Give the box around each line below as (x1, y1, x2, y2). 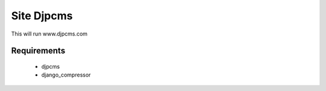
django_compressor (41, 71, 91, 78)
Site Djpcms (11, 9, 73, 22)
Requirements (11, 46, 66, 56)
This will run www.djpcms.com (11, 30, 88, 37)
